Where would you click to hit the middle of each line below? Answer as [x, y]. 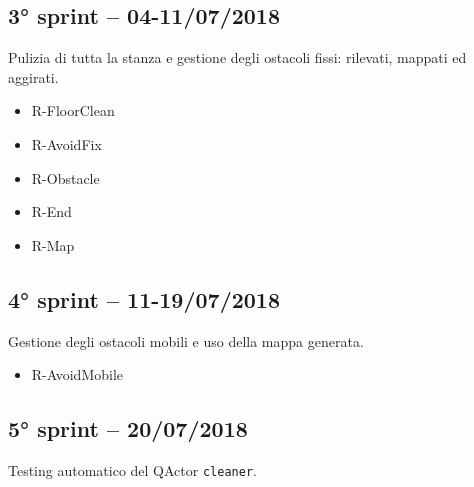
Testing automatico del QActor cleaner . [132, 469]
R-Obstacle [65, 177]
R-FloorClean [73, 110]
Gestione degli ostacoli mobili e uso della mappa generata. [186, 340]
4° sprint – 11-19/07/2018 [144, 298]
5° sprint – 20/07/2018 [128, 428]
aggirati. [33, 76]
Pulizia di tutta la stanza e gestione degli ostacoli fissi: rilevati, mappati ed [237, 57]
